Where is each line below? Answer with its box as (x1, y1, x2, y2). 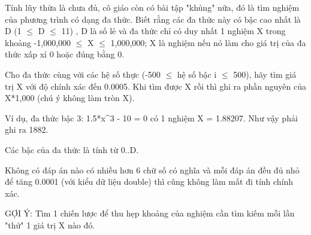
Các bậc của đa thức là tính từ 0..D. (5, 143, 139, 155)
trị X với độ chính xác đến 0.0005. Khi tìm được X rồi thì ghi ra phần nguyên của (5, 80, 306, 92)
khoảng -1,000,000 (5, 36, 71, 48)
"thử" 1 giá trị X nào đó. (5, 218, 95, 231)
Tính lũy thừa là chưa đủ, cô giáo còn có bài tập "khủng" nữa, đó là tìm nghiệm (5, 1, 300, 13)
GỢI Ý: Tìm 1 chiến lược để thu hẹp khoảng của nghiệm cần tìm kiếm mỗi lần (5, 207, 295, 219)
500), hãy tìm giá (233, 68, 297, 80)
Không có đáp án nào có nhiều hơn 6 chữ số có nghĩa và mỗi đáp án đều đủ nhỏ (5, 163, 300, 176)
